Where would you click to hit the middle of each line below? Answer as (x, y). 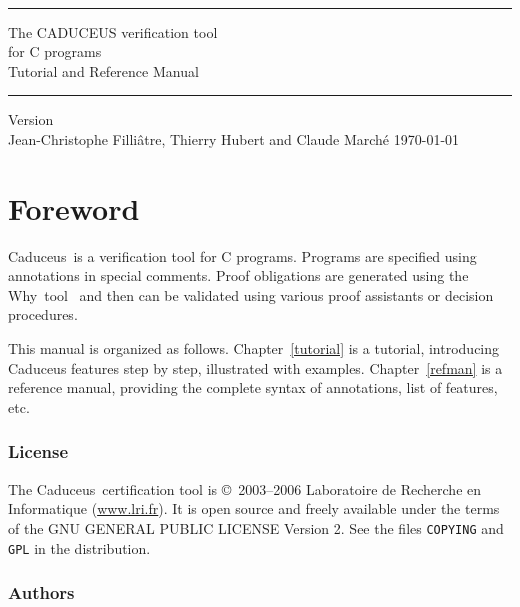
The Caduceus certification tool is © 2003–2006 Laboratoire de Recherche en (245, 488)
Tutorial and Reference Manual (103, 70)
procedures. (43, 314)
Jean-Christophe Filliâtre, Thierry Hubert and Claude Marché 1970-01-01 (234, 138)
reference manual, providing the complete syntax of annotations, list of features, (253, 387)
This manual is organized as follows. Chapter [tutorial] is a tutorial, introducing (254, 348)
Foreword (74, 207)
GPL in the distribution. (79, 547)
